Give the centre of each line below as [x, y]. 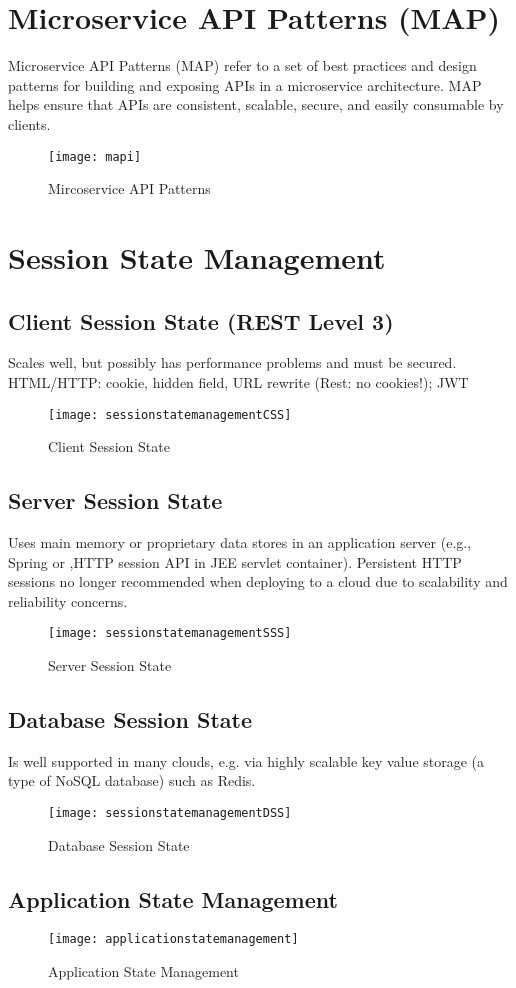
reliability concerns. [68, 600]
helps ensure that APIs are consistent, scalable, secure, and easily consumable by [256, 104]
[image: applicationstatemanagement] [173, 939]
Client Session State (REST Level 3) [201, 320]
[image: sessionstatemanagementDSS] [170, 812]
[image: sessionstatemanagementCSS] [170, 414]
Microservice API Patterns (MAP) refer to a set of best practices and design [242, 65]
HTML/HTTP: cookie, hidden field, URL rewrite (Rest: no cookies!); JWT [238, 381]
